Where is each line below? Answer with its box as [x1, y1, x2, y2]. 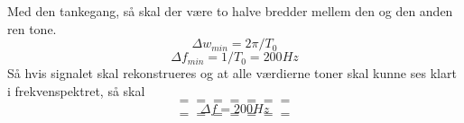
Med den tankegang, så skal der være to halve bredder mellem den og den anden [7, 2, 453, 20]
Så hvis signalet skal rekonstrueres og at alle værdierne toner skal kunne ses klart [7, 64, 457, 83]
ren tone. [7, 19, 57, 38]
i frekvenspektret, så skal [7, 81, 145, 100]
